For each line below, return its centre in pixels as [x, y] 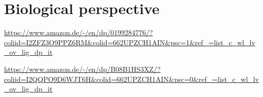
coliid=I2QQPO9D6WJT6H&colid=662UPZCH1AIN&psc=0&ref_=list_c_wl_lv [131, 79]
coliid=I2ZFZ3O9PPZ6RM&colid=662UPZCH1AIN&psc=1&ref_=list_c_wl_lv [130, 42]
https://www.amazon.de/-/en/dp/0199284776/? [79, 32]
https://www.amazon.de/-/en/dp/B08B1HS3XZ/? [82, 69]
